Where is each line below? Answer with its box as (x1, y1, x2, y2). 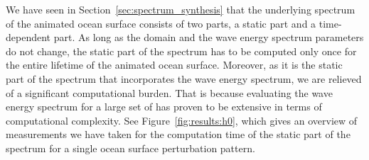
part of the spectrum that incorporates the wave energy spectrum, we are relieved (6, 71, 362, 86)
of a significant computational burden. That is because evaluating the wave (6, 85, 333, 100)
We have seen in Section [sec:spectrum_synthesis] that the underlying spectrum (6, 2, 355, 16)
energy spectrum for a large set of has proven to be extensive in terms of (6, 99, 322, 114)
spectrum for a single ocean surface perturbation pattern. (6, 140, 255, 155)
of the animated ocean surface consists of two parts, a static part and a (6, 16, 316, 30)
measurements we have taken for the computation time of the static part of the (6, 127, 351, 142)
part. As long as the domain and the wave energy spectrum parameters (53, 30, 364, 45)
